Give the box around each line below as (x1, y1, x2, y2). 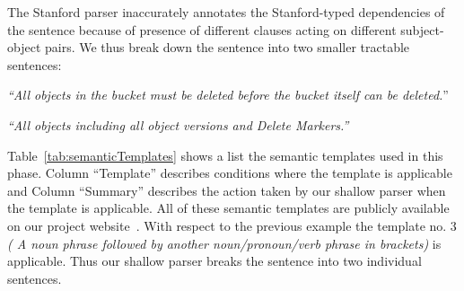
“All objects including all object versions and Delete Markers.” (7, 115, 349, 134)
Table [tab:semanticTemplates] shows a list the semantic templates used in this (7, 145, 443, 164)
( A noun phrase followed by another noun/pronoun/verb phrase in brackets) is (7, 234, 442, 252)
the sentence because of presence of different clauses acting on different (7, 20, 397, 39)
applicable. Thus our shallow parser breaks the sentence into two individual (7, 251, 422, 270)
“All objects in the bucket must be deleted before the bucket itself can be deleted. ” (7, 85, 449, 104)
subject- (400, 20, 444, 39)
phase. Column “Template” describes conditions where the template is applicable (7, 163, 452, 182)
